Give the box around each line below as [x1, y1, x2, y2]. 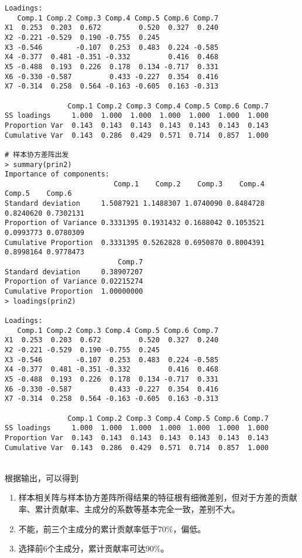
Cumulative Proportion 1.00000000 [5, 287, 143, 296]
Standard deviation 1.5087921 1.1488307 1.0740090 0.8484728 [5, 199, 265, 208]
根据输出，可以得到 [5, 471, 78, 484]
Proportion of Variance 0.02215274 [5, 277, 143, 286]
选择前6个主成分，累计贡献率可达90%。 [18, 542, 169, 554]
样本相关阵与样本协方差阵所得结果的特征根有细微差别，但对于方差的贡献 [18, 491, 297, 503]
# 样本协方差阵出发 [5, 150, 69, 159]
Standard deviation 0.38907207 [5, 267, 143, 276]
